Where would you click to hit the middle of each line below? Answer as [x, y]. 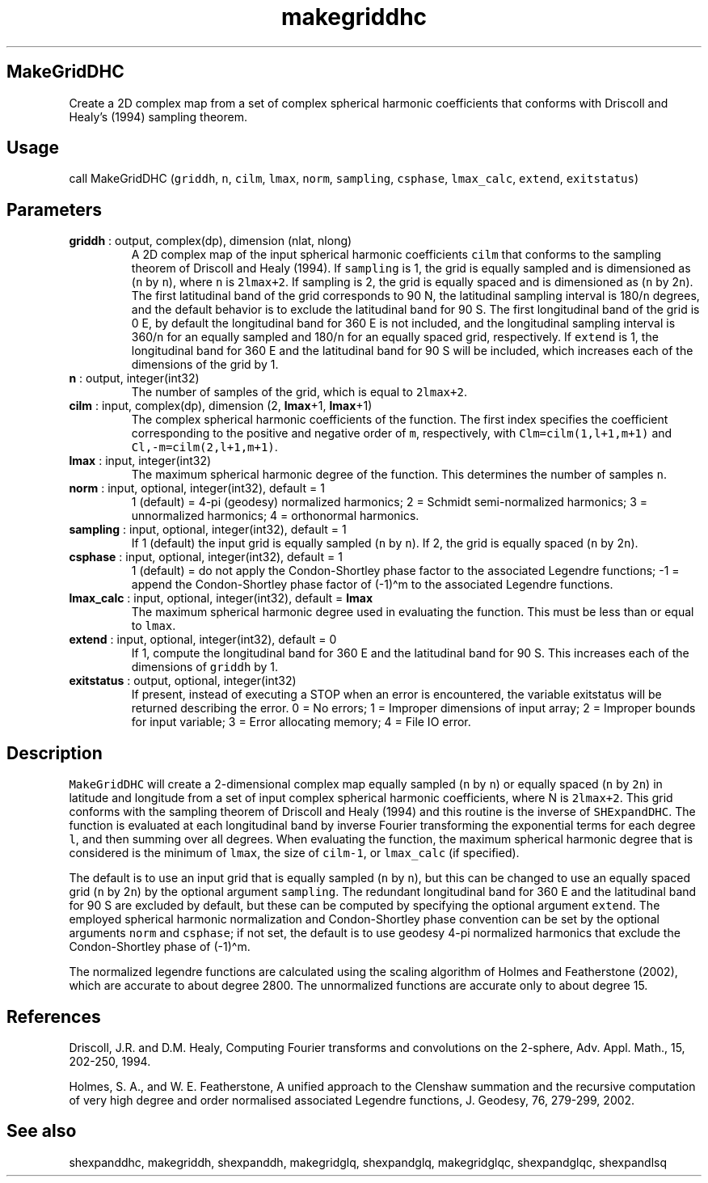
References [54, 1016]
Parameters [54, 209]
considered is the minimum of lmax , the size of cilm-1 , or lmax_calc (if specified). [294, 853]
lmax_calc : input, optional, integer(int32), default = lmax [221, 598]
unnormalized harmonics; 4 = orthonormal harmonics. [275, 516]
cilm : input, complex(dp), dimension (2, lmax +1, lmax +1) [221, 406]
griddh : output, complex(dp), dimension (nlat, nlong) [211, 241]
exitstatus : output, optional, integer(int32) [183, 681]
